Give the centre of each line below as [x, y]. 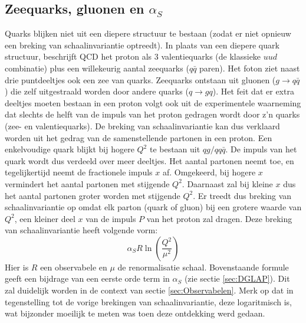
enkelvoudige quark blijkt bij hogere [70, 149]
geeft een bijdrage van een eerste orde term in [87, 278]
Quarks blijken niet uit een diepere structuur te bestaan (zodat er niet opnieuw [148, 33]
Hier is [17, 267]
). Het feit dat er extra [253, 91]
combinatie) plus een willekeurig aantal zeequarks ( [97, 68]
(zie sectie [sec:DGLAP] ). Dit [237, 278]
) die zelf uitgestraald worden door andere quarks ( [97, 91]
